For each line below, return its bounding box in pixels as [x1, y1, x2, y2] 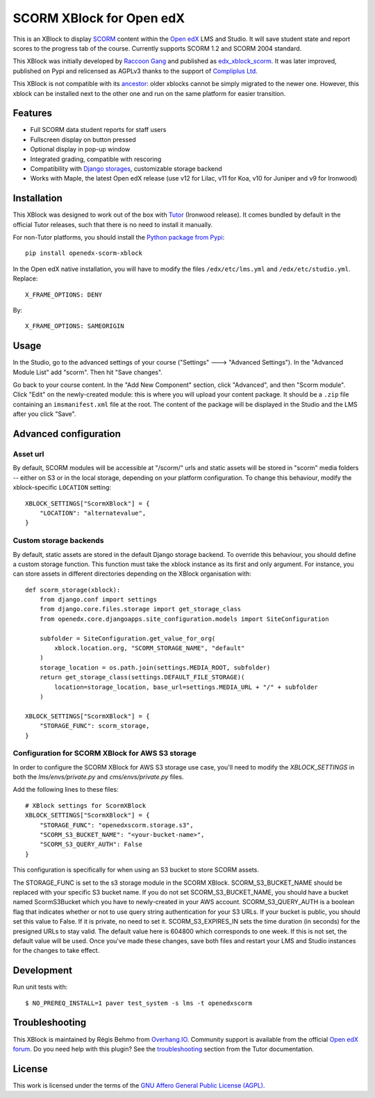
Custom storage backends [12, 535, 104, 545]
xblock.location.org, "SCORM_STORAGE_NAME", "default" [54, 644, 245, 652]
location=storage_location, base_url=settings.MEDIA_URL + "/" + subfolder [54, 683, 319, 691]
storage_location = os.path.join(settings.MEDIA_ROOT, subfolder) [39, 663, 271, 672]
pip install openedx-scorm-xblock [25, 249, 142, 257]
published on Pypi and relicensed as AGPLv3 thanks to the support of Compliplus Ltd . [12, 67, 258, 75]
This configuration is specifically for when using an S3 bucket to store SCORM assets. [12, 865, 260, 874]
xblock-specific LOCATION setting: [12, 483, 111, 492]
